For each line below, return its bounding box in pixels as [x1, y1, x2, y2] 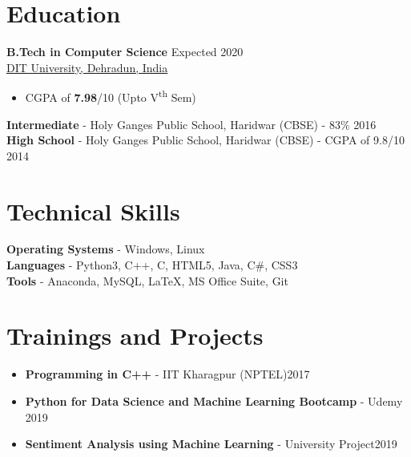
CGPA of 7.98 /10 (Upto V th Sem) [25, 87, 196, 105]
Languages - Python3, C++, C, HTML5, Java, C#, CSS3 [6, 257, 298, 273]
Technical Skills [6, 194, 180, 227]
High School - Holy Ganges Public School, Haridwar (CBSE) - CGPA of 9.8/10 [6, 131, 405, 148]
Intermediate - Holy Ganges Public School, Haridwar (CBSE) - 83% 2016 [6, 115, 377, 132]
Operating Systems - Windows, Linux [6, 241, 205, 257]
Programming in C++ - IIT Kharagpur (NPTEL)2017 [25, 366, 310, 382]
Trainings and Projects [6, 319, 264, 352]
